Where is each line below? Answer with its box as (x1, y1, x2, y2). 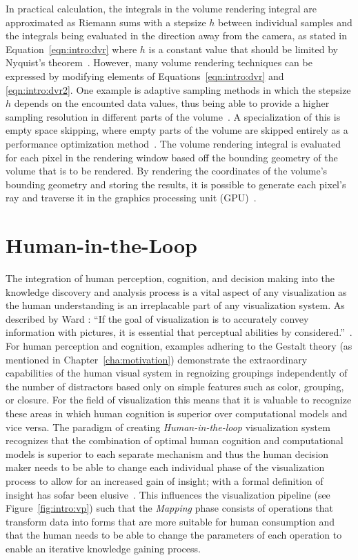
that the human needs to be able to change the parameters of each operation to (6, 528, 342, 542)
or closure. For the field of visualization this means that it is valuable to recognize (6, 392, 352, 407)
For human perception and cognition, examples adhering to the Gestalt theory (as (6, 339, 352, 352)
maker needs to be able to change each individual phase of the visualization (6, 460, 325, 474)
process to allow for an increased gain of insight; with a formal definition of (6, 473, 324, 488)
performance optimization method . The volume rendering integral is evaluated (6, 136, 341, 150)
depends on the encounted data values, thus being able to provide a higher (14, 96, 330, 110)
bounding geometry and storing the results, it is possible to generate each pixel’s (6, 177, 346, 191)
